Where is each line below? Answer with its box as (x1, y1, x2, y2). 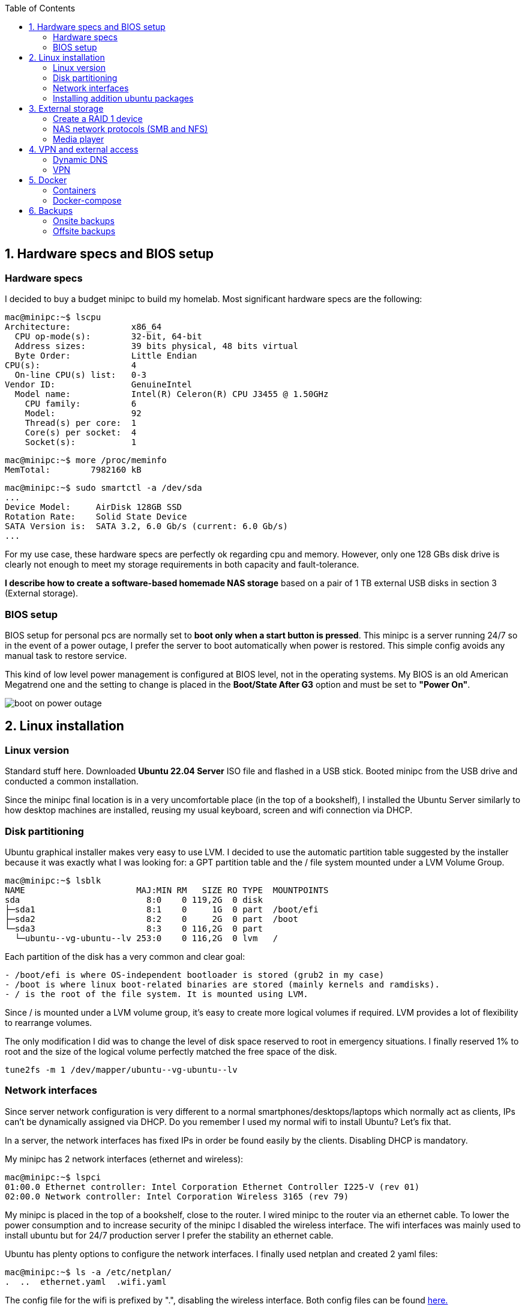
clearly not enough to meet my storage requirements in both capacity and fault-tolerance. (5, 559, 359, 570)
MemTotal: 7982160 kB (5, 465, 142, 475)
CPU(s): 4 (5, 360, 137, 371)
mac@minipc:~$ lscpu (5, 312, 101, 323)
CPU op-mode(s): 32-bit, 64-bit (14, 332, 202, 342)
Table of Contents (5, 3, 76, 13)
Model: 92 (25, 408, 142, 419)
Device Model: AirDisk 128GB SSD (5, 502, 182, 512)
